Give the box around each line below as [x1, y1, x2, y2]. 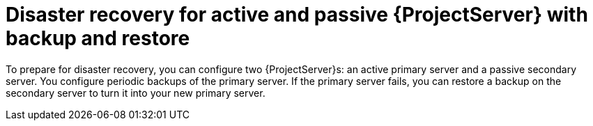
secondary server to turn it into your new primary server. [6, 86, 265, 99]
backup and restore [6, 26, 190, 50]
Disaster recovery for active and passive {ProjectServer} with [6, 3, 588, 26]
